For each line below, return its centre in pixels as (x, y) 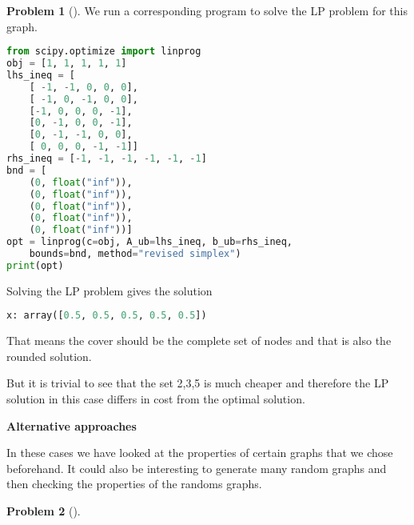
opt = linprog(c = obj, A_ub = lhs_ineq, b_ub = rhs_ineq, (150, 242)
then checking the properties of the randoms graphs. (134, 484)
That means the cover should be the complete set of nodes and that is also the (199, 341)
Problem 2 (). (44, 511)
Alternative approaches (72, 425)
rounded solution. (49, 356)
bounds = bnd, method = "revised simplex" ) (135, 254)
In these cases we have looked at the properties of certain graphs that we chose (200, 453)
